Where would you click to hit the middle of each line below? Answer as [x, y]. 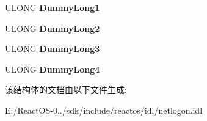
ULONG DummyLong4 [53, 69]
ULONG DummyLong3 [53, 49]
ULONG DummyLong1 [53, 7]
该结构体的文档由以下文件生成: [66, 90]
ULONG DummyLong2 [53, 28]
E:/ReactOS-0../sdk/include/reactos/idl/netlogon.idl [104, 110]
